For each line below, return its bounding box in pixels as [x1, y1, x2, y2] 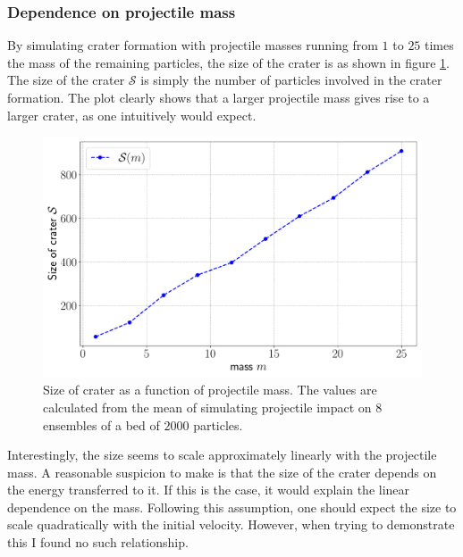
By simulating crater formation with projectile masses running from [7, 36, 378, 54]
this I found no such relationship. [7, 533, 189, 552]
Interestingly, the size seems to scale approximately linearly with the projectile [7, 445, 437, 464]
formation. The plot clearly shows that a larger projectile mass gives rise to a [7, 88, 430, 106]
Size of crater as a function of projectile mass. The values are [43, 380, 377, 399]
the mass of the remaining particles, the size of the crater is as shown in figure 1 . [7, 53, 450, 71]
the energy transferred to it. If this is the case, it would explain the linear [7, 480, 410, 499]
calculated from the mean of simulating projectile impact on [43, 397, 372, 416]
